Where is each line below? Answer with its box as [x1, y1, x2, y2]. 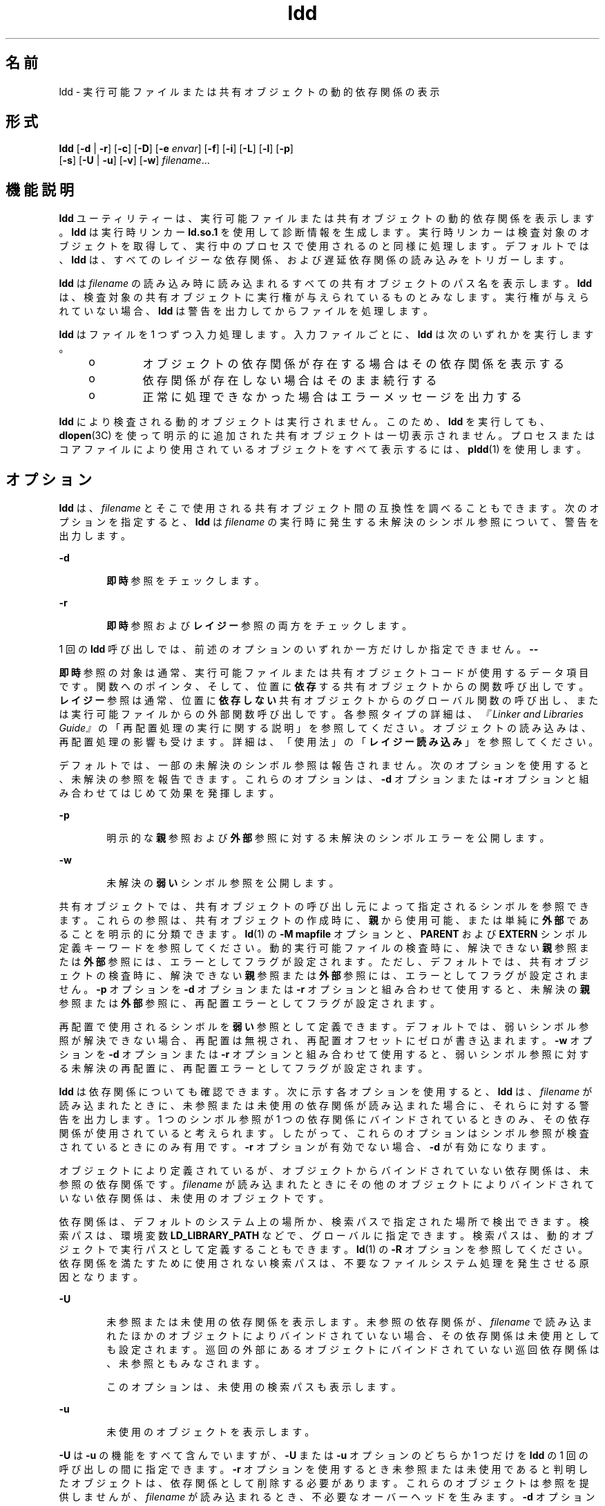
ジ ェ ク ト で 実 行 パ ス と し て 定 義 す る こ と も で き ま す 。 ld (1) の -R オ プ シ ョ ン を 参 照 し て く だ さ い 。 [59, 1243, 588, 1256]
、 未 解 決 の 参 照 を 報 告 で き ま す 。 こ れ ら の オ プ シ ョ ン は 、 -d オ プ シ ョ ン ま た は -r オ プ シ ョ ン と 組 [59, 773, 589, 785]
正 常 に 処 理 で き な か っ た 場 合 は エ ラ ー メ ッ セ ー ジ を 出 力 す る [142, 390, 522, 405]
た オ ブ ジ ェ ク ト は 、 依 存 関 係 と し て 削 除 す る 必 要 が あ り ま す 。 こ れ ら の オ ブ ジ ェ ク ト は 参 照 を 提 [59, 1477, 589, 1489]
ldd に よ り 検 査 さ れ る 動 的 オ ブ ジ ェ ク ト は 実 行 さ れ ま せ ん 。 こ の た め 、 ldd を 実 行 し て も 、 [59, 416, 550, 428]
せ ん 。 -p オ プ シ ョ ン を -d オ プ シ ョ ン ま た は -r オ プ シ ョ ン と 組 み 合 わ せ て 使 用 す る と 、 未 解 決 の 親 [59, 983, 590, 996]
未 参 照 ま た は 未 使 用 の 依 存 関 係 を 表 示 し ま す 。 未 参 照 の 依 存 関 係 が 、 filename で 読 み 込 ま [106, 1316, 593, 1328]
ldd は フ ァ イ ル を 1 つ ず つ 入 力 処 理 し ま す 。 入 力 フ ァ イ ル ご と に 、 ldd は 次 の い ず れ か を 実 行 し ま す [59, 328, 594, 341]
